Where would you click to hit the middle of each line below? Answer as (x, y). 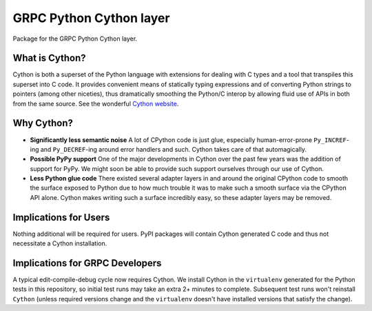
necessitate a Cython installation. (60, 243)
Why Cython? (43, 123)
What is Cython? (49, 58)
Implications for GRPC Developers (87, 263)
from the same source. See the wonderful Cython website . (96, 103)
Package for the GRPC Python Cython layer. (75, 39)
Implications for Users (61, 217)
